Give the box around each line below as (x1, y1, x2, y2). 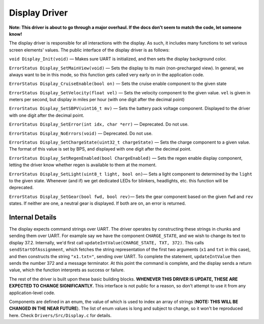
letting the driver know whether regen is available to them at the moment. (9, 162, 157, 168)
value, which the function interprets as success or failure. (9, 267, 125, 273)
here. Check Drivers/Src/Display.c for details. (9, 312, 112, 318)
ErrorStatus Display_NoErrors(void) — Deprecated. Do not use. (9, 130, 153, 136)
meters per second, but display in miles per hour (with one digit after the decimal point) (9, 97, 185, 103)
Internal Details (9, 213, 57, 221)
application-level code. (9, 290, 56, 296)
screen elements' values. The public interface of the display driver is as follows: (9, 47, 170, 53)
